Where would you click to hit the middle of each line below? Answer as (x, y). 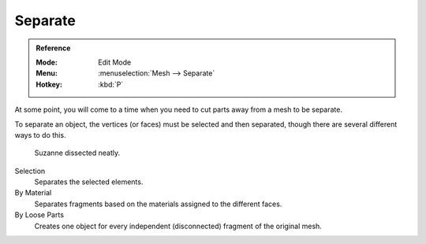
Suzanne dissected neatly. (77, 153)
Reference (53, 48)
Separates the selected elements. (89, 182)
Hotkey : (49, 84)
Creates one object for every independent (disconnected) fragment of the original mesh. (178, 226)
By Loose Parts (39, 215)
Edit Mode (115, 62)
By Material (33, 193)
